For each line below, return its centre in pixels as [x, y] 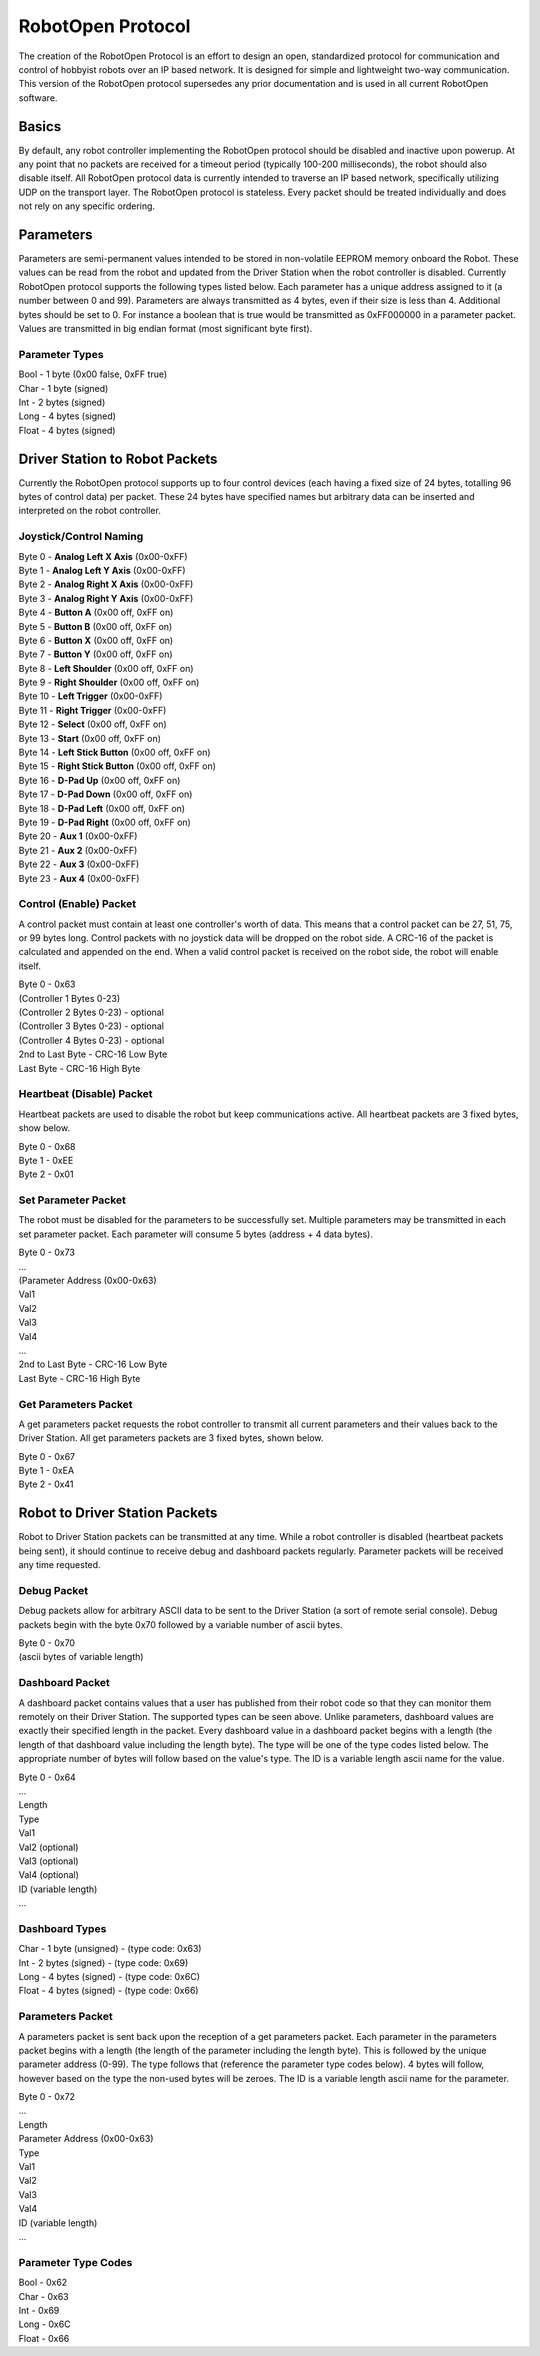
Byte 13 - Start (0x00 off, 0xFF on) [90, 738]
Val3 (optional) [48, 1861]
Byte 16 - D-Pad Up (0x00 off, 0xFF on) [99, 780]
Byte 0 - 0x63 [47, 984]
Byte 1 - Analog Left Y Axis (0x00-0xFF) [102, 570]
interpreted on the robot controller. [90, 511]
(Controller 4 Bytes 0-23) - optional [91, 1040]
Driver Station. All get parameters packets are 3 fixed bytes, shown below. [171, 1438]
